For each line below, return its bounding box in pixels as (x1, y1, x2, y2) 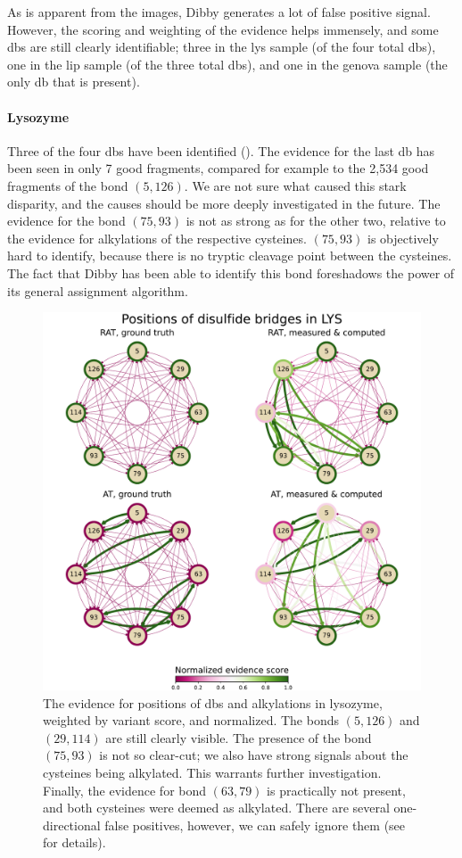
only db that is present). (7, 72, 140, 91)
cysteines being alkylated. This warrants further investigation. (43, 763, 382, 782)
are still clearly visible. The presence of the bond (105, 728, 372, 747)
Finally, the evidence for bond (43, 780, 207, 799)
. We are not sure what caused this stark (184, 176, 407, 194)
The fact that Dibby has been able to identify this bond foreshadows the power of (7, 263, 455, 282)
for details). (43, 833, 106, 852)
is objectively (367, 228, 439, 247)
